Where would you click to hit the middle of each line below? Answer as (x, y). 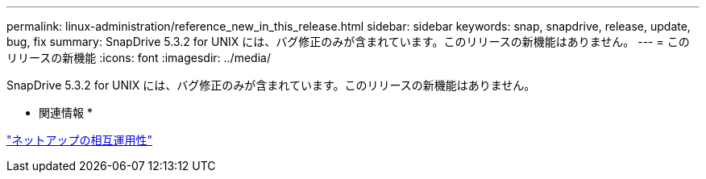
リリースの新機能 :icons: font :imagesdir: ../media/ (139, 58)
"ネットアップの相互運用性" (80, 140)
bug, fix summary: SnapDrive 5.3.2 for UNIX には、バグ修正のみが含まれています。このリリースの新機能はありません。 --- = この (348, 42)
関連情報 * (66, 112)
